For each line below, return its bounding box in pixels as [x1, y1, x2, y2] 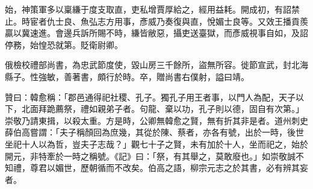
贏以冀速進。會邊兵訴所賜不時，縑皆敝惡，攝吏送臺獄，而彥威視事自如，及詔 [5, 26, 308, 39]
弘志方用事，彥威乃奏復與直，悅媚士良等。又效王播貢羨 [88, 14, 308, 27]
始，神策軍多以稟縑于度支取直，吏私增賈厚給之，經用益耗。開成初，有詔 [5, 3, 291, 15]
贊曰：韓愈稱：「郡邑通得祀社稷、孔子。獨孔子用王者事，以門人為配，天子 [5, 90, 296, 103]
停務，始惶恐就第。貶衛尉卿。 [5, 38, 123, 51]
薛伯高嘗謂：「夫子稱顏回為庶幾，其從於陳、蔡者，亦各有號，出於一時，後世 [5, 126, 304, 138]
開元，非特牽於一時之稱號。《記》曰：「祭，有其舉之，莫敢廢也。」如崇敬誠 [5, 149, 296, 162]
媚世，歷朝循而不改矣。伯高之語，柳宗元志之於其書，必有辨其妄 [55, 161, 308, 174]
